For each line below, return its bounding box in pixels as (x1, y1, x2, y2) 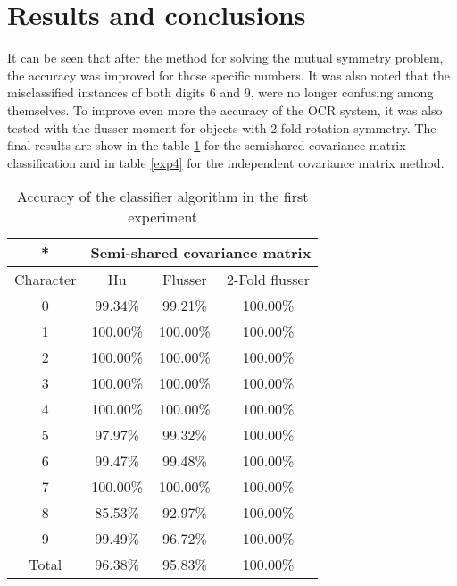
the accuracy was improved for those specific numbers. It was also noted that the (7, 65, 451, 84)
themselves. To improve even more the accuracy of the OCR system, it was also (7, 100, 443, 119)
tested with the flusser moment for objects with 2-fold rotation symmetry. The (7, 118, 436, 137)
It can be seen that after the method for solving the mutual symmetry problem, (7, 48, 444, 67)
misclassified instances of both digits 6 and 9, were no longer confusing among (7, 83, 434, 102)
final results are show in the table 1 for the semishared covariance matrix (7, 136, 406, 155)
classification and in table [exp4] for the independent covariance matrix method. (7, 153, 445, 172)
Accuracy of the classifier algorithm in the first (16, 186, 309, 207)
